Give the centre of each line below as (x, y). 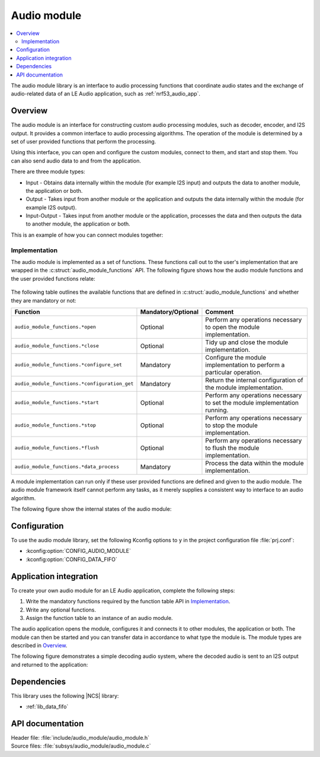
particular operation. (234, 372)
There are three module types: (48, 171)
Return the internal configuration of (254, 380)
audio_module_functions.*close (57, 346)
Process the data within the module (255, 463)
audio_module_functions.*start (57, 403)
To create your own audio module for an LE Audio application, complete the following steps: (123, 590)
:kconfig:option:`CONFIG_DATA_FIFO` (72, 559)
